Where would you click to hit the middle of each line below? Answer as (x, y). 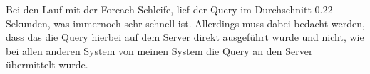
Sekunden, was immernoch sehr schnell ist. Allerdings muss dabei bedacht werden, (185, 23)
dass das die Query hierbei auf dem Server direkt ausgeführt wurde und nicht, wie (185, 37)
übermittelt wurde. (47, 64)
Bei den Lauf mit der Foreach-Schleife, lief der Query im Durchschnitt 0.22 (169, 9)
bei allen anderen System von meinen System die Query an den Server (159, 50)
